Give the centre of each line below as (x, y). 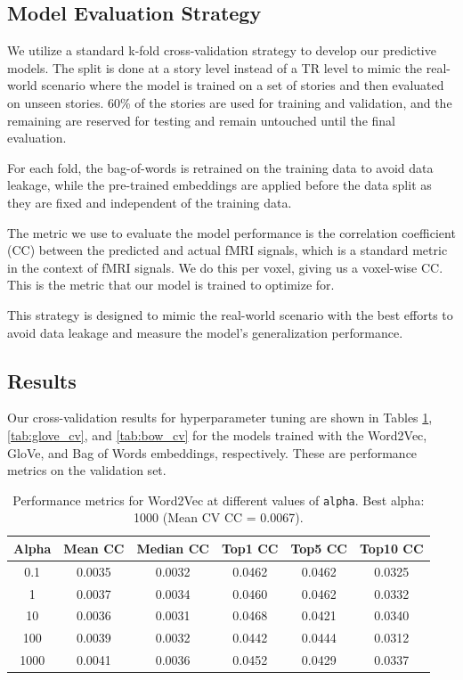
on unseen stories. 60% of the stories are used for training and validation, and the (230, 102)
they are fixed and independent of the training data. (150, 202)
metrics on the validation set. (87, 470)
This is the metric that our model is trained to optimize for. (171, 285)
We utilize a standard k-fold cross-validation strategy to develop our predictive (222, 50)
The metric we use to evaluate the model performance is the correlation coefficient (231, 232)
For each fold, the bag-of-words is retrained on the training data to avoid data (220, 167)
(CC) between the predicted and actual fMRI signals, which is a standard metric (227, 250)
